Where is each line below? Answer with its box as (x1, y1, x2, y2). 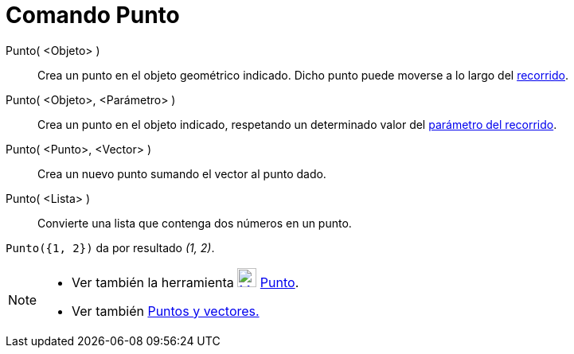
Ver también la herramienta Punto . (72, 274, 299, 290)
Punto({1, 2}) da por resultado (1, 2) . (6, 240, 215, 255)
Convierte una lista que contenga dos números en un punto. (37, 216, 352, 230)
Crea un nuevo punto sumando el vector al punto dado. (37, 166, 326, 181)
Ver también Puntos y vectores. (72, 302, 260, 319)
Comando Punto (6, 2, 180, 29)
